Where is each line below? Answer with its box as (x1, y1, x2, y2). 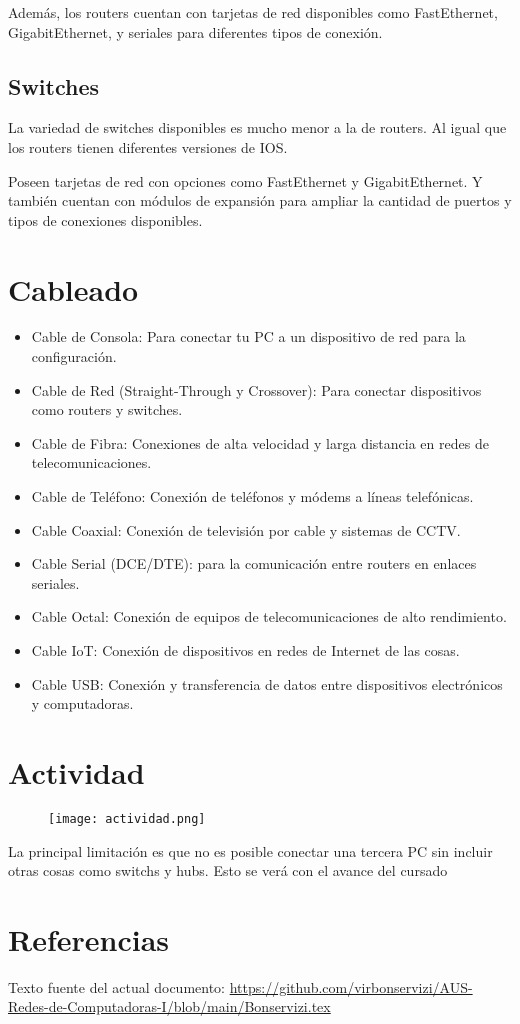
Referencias (8, 918, 170, 959)
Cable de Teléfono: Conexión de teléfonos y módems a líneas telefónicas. (31, 486, 474, 507)
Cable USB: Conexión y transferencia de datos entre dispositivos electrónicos (31, 673, 503, 694)
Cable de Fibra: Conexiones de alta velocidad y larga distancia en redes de (31, 432, 489, 453)
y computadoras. (31, 693, 134, 714)
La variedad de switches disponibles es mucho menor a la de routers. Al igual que (8, 117, 507, 138)
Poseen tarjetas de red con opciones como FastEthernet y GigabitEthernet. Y (8, 170, 483, 191)
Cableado (8, 268, 139, 309)
